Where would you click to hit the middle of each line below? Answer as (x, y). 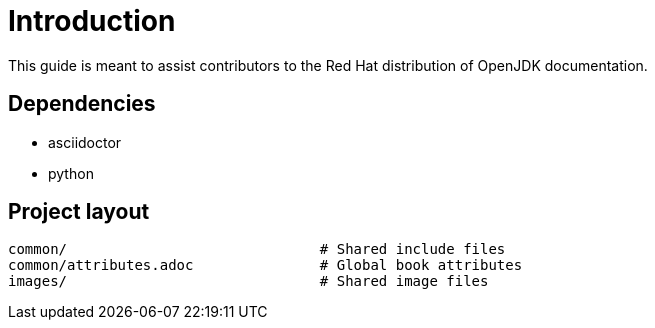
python (71, 173)
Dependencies (82, 104)
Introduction (92, 21)
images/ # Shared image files (248, 281)
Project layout (79, 212)
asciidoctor (85, 142)
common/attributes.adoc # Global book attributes (265, 265)
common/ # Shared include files (257, 249)
